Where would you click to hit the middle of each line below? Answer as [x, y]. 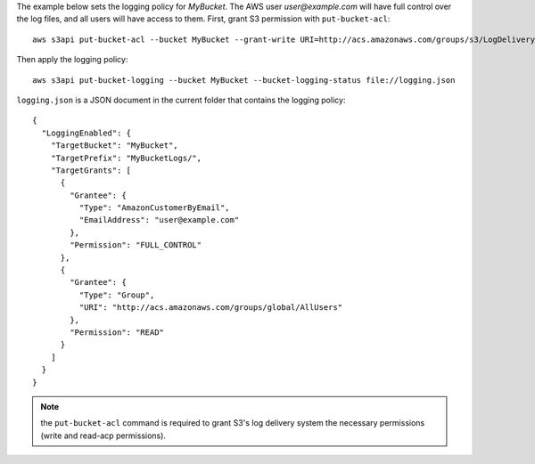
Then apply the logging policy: [72, 60]
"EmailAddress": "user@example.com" [159, 220]
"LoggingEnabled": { [86, 133]
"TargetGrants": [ [91, 170]
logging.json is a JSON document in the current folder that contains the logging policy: [181, 100]
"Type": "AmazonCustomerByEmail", [155, 208]
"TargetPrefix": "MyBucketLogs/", [126, 158]
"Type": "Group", [117, 295]
